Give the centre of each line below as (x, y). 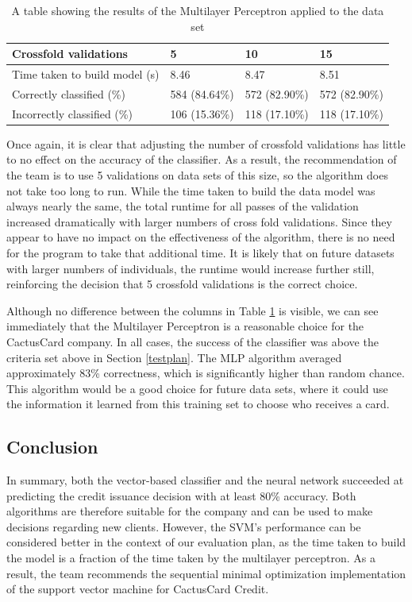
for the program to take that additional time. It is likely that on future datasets (200, 252)
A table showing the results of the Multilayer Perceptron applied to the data (198, 10)
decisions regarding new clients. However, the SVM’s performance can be (184, 526)
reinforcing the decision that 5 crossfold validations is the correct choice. (182, 284)
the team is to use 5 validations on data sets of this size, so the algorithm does (197, 175)
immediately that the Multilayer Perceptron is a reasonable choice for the (185, 326)
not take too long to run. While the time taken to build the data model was (191, 190)
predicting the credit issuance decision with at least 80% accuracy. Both (181, 495)
